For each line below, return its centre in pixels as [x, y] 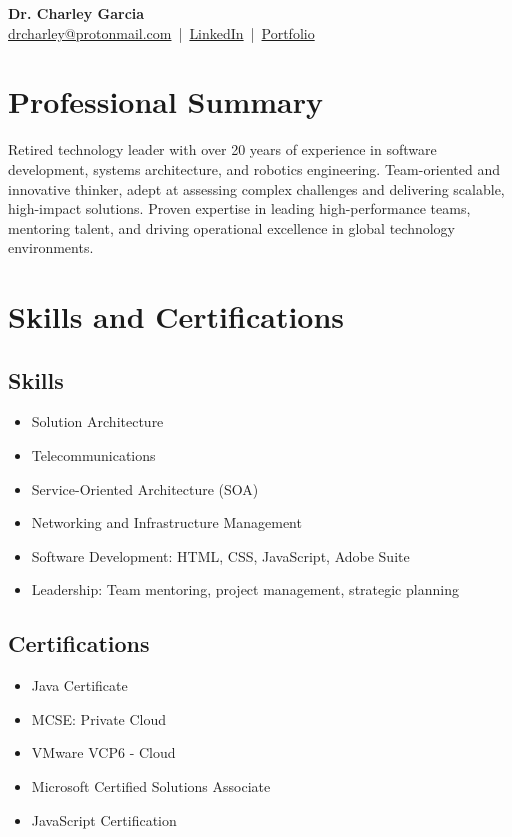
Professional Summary [165, 101]
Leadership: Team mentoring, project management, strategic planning [245, 589]
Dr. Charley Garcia [76, 13]
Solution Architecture [97, 421]
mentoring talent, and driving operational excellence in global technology [231, 227]
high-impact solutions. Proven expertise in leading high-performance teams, [239, 208]
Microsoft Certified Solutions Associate [151, 786]
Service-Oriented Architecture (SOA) [145, 488]
